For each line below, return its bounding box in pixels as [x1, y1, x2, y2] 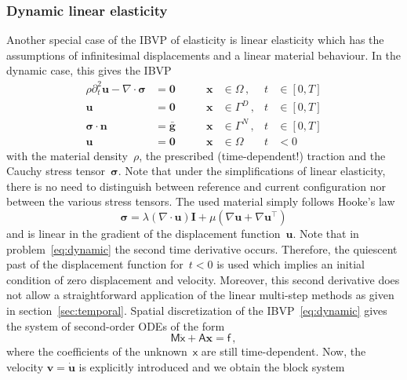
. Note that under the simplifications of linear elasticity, [118, 163, 386, 179]
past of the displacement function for [6, 256, 184, 272]
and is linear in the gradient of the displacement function [6, 225, 281, 241]
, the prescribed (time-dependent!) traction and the [139, 147, 386, 163]
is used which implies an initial [216, 256, 365, 272]
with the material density [6, 147, 128, 163]
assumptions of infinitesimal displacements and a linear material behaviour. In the [6, 46, 402, 63]
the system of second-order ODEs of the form [6, 317, 225, 334]
